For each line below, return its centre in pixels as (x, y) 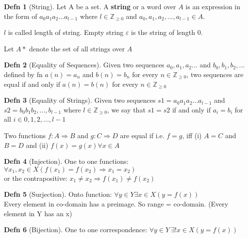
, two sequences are (215, 74)
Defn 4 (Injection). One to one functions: (66, 161)
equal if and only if (32, 84)
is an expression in (213, 6)
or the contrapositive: (36, 178)
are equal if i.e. (142, 135)
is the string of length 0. (167, 32)
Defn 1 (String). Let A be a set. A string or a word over (90, 6)
